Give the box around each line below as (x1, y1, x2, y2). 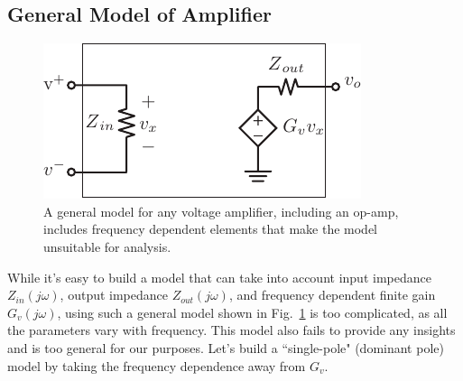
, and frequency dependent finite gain (228, 285, 436, 304)
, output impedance (60, 285, 168, 304)
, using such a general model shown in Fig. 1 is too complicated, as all (57, 302, 448, 321)
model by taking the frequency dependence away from (7, 356, 306, 375)
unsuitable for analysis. (43, 237, 171, 256)
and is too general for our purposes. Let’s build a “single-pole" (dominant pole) (7, 338, 444, 357)
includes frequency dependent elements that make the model (43, 219, 378, 238)
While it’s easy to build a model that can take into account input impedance (7, 267, 431, 286)
